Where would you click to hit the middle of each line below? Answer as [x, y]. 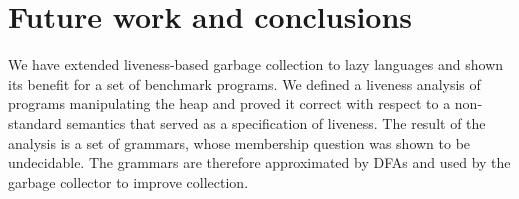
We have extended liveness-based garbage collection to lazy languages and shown [256, 64]
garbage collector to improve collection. [128, 181]
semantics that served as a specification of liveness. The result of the [276, 122]
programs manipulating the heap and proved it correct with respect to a [229, 103]
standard [35, 122]
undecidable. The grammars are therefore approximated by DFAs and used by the [259, 162]
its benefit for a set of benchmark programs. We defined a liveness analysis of [244, 83]
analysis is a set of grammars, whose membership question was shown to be [239, 142]
